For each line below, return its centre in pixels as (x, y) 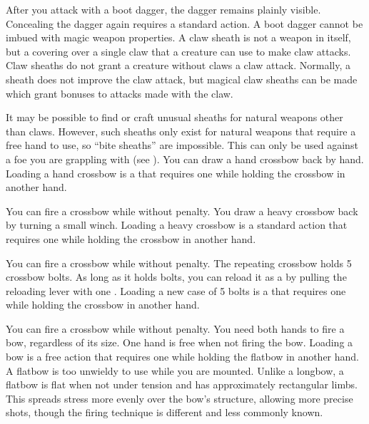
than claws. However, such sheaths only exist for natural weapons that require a (181, 131)
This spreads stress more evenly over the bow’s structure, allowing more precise (180, 398)
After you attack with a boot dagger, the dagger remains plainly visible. (163, 9)
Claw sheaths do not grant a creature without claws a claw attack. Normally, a (178, 65)
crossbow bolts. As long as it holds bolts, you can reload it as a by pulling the (176, 277)
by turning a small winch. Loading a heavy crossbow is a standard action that (177, 225)
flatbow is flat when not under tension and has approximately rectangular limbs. (182, 384)
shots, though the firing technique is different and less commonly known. (165, 412)
